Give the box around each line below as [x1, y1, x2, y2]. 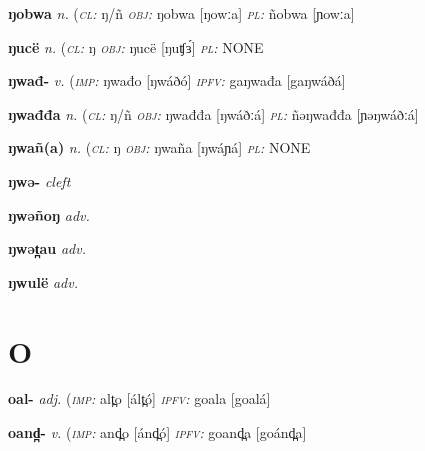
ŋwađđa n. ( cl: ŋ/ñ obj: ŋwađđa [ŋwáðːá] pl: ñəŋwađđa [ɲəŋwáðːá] [8, 103, 419, 124]
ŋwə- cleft [8, 170, 71, 191]
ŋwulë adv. [8, 271, 78, 292]
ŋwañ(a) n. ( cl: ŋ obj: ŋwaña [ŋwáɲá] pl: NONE [8, 137, 311, 158]
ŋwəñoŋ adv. [8, 204, 90, 225]
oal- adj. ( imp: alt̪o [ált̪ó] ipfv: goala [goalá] [8, 388, 271, 409]
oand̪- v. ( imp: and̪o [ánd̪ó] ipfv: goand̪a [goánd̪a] [8, 422, 307, 443]
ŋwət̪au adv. [8, 238, 87, 259]
